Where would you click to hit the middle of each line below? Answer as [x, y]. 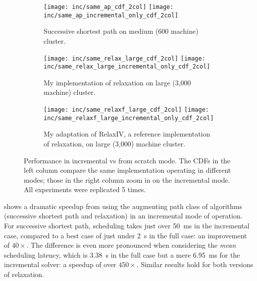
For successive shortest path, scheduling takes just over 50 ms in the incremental [127, 226]
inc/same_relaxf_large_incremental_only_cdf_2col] [129, 118]
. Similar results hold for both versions [195, 264]
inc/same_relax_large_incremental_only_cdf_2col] [127, 67]
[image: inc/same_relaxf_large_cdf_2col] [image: [126, 110]
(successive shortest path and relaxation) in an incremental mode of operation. [123, 216]
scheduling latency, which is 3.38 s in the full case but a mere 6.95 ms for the [122, 254]
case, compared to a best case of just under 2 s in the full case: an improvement [126, 235]
